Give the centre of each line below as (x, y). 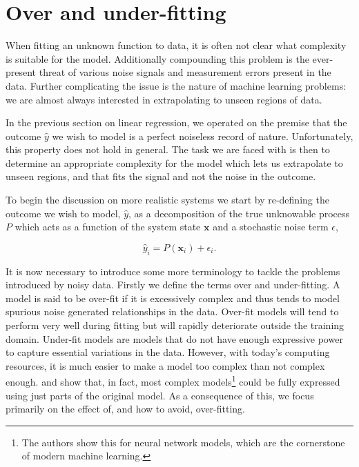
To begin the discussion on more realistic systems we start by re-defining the (167, 200)
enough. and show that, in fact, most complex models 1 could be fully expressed (173, 381)
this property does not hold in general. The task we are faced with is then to (168, 149)
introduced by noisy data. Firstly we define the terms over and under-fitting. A (173, 285)
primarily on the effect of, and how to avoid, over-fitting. (126, 409)
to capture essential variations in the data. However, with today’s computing (168, 352)
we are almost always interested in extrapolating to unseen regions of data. (164, 99)
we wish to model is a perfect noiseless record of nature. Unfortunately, (203, 136)
